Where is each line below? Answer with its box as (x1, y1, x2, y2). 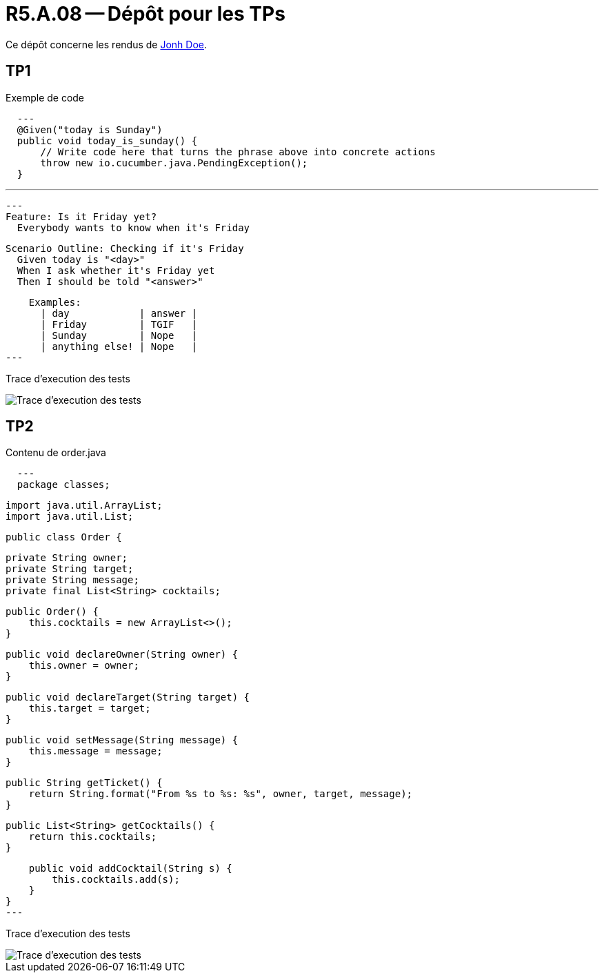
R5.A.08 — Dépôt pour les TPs (6, 2, 285, 26)
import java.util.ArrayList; (6, 500, 163, 511)
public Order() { (6, 606, 99, 618)
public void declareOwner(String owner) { (6, 649, 239, 661)
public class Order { (6, 531, 122, 543)
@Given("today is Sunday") (17, 124, 163, 135)
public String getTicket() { (6, 777, 163, 789)
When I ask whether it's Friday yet (17, 264, 215, 276)
